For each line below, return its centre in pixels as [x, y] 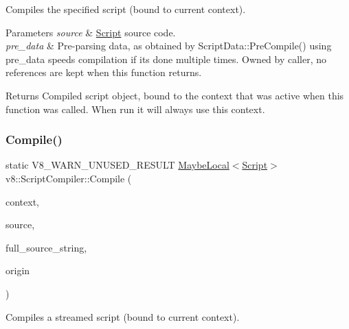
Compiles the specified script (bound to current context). [126, 9]
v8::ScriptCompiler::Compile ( [69, 178]
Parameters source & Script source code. [91, 32]
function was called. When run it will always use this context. [135, 109]
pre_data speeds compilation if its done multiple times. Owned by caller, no [166, 59]
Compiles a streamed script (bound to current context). [123, 316]
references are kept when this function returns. [104, 72]
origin [18, 270]
